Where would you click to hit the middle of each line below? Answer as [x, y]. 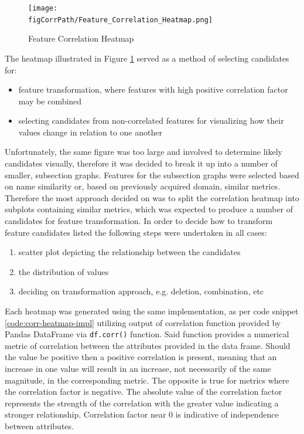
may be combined [50, 101]
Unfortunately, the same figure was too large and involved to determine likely [144, 152]
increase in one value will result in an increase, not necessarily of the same [138, 369]
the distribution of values [64, 271]
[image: [43, 8]
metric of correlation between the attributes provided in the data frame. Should [148, 345]
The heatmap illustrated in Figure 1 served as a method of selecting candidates [147, 58]
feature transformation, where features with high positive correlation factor [153, 89]
